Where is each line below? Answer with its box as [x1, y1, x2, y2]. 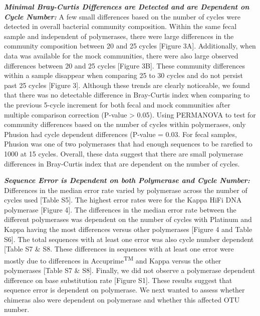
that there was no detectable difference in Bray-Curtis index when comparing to [4, 89, 250, 100]
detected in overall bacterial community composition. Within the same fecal [4, 21, 237, 31]
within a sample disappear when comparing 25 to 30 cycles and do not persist [4, 70, 243, 80]
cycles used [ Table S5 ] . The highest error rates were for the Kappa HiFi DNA [4, 194, 242, 205]
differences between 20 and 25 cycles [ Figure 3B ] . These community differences [4, 60, 245, 70]
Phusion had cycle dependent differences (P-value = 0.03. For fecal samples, [4, 128, 237, 139]
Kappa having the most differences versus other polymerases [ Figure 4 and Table [4, 224, 252, 234]
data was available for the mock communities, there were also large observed [4, 50, 238, 60]
